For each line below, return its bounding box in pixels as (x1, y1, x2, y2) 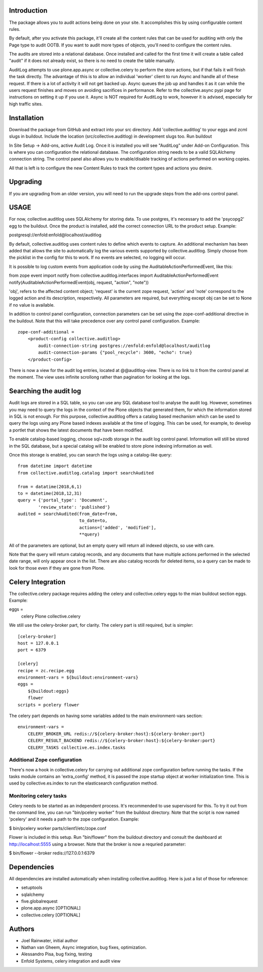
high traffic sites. (9, 101, 43, 107)
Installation (9, 114, 44, 122)
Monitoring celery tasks (9, 792, 67, 799)
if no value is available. (9, 302, 55, 308)
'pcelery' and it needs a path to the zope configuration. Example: (9, 816, 139, 822)
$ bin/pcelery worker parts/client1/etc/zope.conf (9, 825, 107, 831)
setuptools (21, 885, 42, 890)
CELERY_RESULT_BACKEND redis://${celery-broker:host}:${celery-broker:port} (27, 738, 216, 744)
